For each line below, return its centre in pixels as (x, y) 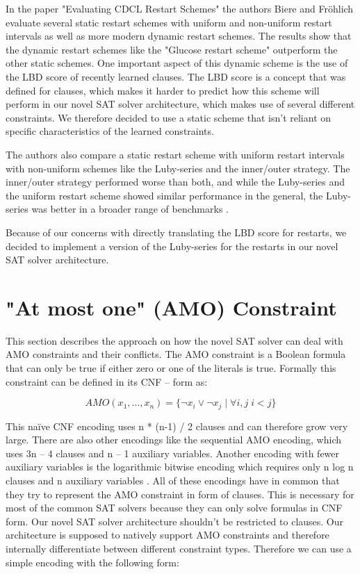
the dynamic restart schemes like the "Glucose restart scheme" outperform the (172, 49)
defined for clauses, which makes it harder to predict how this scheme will (163, 90)
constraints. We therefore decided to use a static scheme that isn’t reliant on (169, 117)
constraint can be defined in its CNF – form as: (107, 381)
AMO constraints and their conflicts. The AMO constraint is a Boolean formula (176, 354)
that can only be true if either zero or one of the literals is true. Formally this (171, 368)
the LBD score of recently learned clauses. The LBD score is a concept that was (176, 76)
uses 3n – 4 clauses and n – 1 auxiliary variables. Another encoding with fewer (173, 453)
